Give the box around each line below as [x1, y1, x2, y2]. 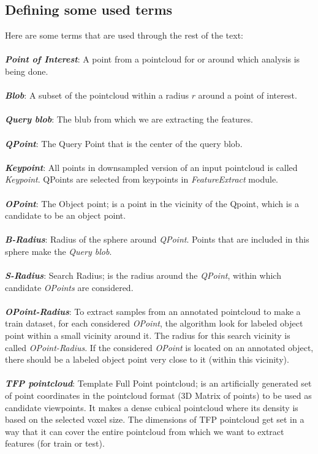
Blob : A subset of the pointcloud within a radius [5, 89, 189, 102]
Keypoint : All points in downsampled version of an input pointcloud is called [5, 161, 298, 173]
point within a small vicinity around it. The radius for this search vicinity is [5, 329, 290, 342]
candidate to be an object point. [5, 209, 126, 222]
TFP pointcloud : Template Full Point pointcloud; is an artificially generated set [5, 377, 312, 390]
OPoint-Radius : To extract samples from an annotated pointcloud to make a [5, 305, 301, 317]
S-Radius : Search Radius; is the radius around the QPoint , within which [5, 269, 281, 282]
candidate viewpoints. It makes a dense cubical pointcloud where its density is [5, 401, 298, 414]
